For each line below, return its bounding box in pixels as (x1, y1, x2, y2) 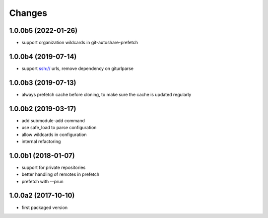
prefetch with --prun (21, 178, 64, 184)
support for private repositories (21, 164, 86, 170)
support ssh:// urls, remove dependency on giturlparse (21, 65, 134, 72)
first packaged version (21, 204, 68, 211)
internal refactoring (21, 138, 61, 144)
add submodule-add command (21, 117, 85, 124)
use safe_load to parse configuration (21, 125, 97, 131)
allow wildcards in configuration (21, 132, 87, 138)
